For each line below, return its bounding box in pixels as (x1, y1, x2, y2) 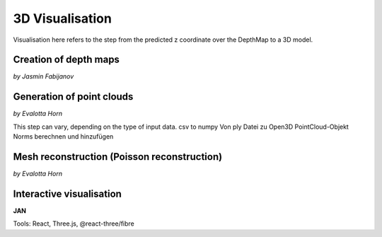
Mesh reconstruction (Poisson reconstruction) (13, 151, 223, 163)
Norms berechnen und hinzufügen (13, 132, 114, 141)
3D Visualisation (13, 11, 112, 26)
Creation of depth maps (13, 54, 120, 66)
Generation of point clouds (13, 91, 134, 103)
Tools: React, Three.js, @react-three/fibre (13, 219, 134, 228)
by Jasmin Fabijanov (13, 72, 74, 81)
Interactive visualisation (13, 187, 122, 200)
